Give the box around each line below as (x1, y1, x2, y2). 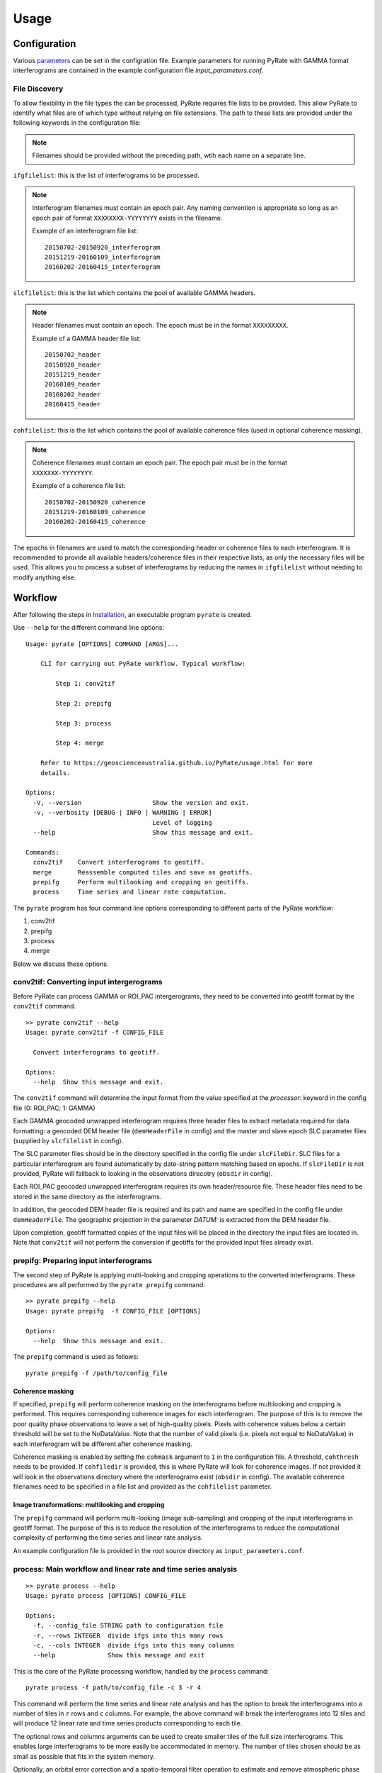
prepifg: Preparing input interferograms (13, 1256, 152, 1266)
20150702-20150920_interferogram (45, 243, 161, 251)
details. (40, 769, 71, 777)
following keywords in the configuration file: (13, 118, 141, 127)
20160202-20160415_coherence (45, 518, 146, 526)
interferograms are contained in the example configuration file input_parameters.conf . (13, 66, 265, 74)
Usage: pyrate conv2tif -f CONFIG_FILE (25, 1028, 164, 1036)
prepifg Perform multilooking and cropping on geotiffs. (33, 878, 250, 886)
